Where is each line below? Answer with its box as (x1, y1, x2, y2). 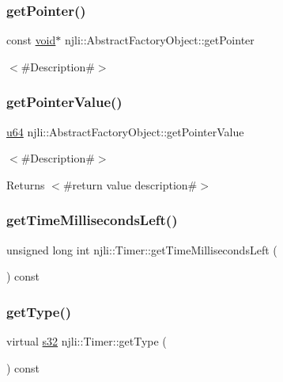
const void (6, 32, 56, 48)
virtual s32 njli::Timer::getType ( (6, 333, 167, 350)
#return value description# (62, 176, 198, 193)
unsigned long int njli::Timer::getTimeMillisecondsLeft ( (6, 241, 277, 258)
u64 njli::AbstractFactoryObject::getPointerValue (6, 123, 244, 139)
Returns (6, 176, 45, 193)
